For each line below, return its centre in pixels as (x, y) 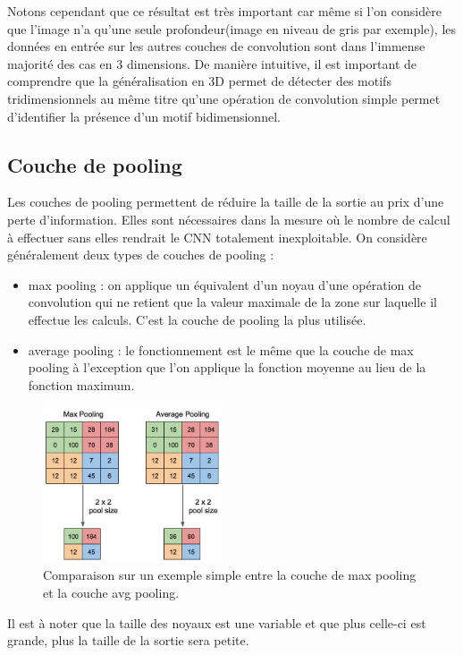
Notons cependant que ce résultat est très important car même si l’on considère (224, 11)
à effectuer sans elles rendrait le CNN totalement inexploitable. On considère (217, 237)
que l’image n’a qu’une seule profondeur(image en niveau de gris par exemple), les (232, 28)
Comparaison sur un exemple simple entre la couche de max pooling (230, 575)
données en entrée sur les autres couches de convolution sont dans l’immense (216, 46)
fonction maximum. (81, 384)
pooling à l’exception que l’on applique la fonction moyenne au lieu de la (227, 367)
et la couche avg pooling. (111, 592)
